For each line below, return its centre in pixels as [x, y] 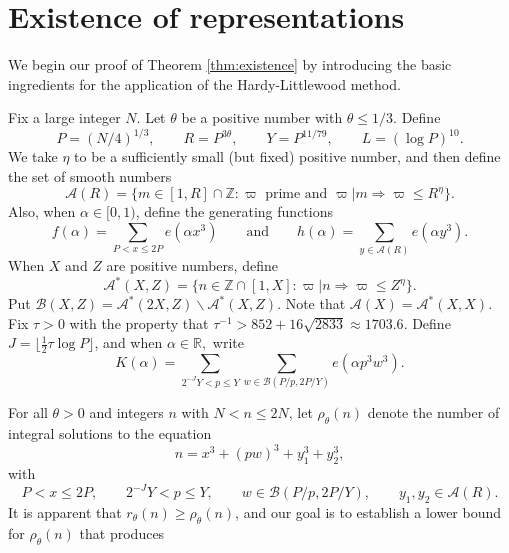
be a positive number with [262, 117]
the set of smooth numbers [90, 176]
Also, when [42, 211]
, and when [128, 342]
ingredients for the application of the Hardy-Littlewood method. [204, 83]
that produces [122, 532]
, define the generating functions [234, 211]
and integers [126, 412]
